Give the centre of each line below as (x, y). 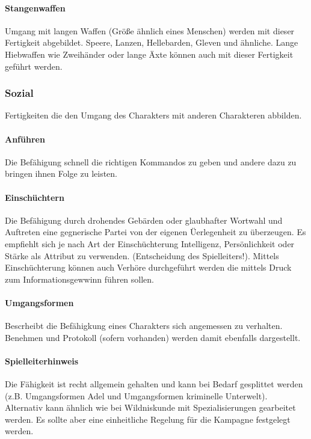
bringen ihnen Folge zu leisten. (61, 173)
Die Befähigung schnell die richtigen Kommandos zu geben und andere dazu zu (151, 161)
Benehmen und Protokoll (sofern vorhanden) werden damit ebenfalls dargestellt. (153, 337)
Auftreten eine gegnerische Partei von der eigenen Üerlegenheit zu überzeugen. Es (155, 232)
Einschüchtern (35, 197)
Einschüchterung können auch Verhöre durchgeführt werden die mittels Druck (148, 267)
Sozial (19, 93)
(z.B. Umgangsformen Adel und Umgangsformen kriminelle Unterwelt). (136, 395)
